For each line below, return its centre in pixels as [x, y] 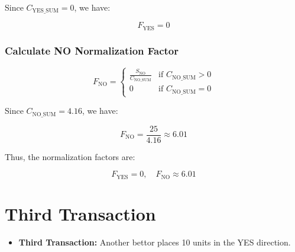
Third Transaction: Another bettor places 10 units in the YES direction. [155, 242]
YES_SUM [46, 11]
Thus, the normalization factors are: [70, 156]
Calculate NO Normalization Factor [92, 50]
